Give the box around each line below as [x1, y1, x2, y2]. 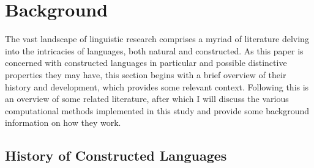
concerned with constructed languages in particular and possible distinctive [5, 56, 287, 69]
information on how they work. [5, 116, 121, 129]
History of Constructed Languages [5, 146, 227, 165]
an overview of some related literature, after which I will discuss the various [5, 92, 289, 105]
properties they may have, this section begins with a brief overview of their [5, 68, 286, 81]
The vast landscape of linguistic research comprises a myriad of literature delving [5, 32, 309, 45]
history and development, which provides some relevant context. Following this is [5, 80, 309, 93]
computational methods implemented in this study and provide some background [5, 104, 310, 117]
